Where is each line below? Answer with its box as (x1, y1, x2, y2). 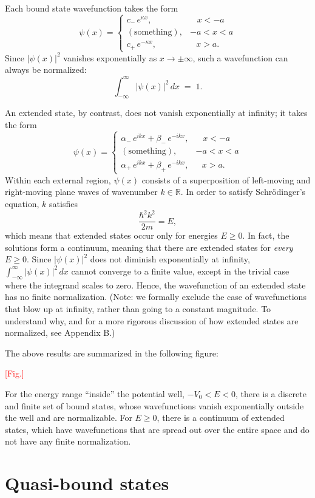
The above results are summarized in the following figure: (5, 346, 218, 359)
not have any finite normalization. (5, 435, 131, 448)
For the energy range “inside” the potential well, (5, 387, 185, 400)
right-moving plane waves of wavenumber (5, 185, 158, 198)
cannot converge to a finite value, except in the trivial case (71, 264, 290, 277)
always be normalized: (5, 63, 87, 76)
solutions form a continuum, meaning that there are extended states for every (5, 240, 293, 253)
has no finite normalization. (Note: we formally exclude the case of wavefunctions (5, 290, 307, 303)
